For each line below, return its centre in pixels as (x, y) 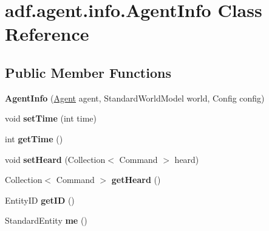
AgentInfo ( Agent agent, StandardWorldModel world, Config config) (135, 98)
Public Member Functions (88, 72)
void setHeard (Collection (55, 159)
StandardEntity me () (46, 220)
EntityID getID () (40, 200)
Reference (47, 34)
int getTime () (34, 138)
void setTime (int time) (51, 118)
